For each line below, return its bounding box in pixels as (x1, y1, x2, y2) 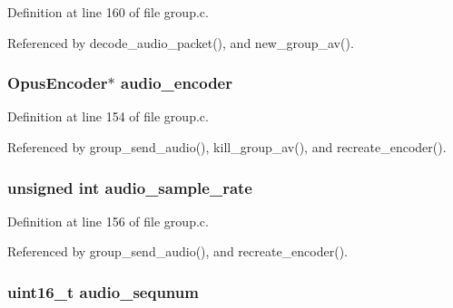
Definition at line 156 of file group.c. (7, 211, 209, 230)
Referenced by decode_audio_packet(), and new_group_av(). (7, 33, 354, 52)
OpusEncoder (7, 72, 108, 94)
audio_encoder (120, 72, 232, 94)
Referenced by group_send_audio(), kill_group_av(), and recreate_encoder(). (7, 138, 447, 156)
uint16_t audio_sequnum (7, 280, 199, 303)
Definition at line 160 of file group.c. (7, 3, 209, 21)
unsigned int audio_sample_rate (7, 176, 252, 198)
